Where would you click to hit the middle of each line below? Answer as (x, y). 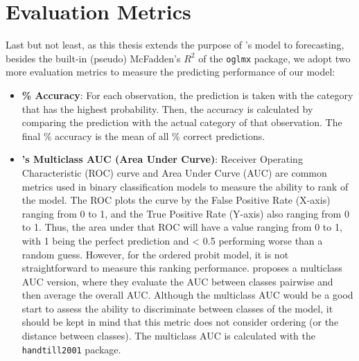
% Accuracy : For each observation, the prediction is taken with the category (187, 95)
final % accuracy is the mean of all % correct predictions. (143, 135)
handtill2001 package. (71, 349)
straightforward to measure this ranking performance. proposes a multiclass (182, 268)
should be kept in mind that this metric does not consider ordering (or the (180, 322)
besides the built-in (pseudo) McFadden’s (93, 58)
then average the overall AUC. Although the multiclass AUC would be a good (187, 295)
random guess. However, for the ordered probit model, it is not (155, 254)
